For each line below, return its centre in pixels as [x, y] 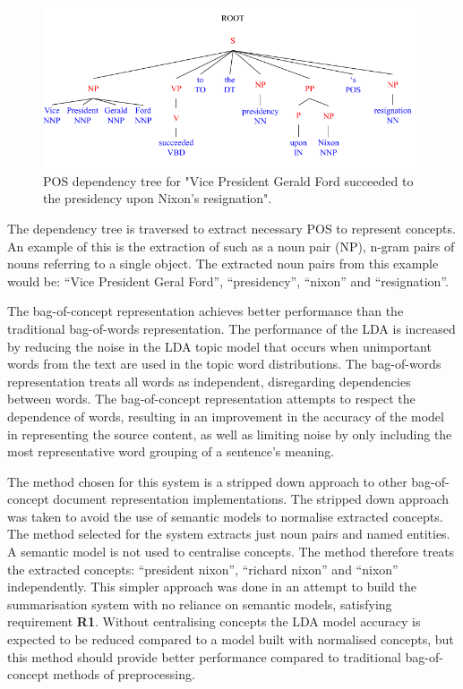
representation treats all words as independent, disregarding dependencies [209, 381]
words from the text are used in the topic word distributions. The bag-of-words [224, 364]
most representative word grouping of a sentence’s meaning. [171, 451]
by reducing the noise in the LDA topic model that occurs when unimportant [219, 346]
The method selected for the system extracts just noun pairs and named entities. [229, 534]
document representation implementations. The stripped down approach [251, 499]
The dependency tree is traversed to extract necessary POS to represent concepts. [231, 228]
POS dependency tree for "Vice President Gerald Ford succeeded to [228, 180]
